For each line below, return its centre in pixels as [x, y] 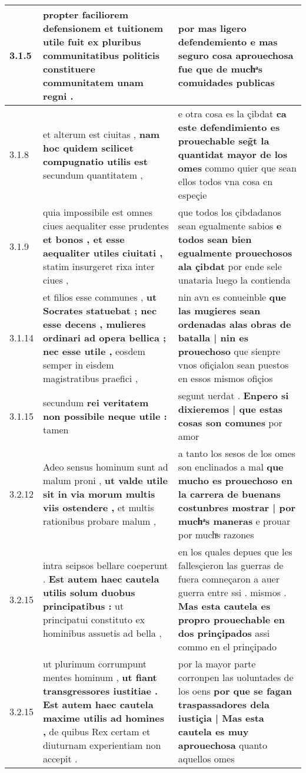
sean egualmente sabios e [230, 226]
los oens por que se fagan [235, 691]
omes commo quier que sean [237, 168]
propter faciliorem [86, 14]
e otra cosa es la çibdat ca [232, 114]
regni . [58, 96]
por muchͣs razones [216, 534]
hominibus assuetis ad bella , [102, 633]
